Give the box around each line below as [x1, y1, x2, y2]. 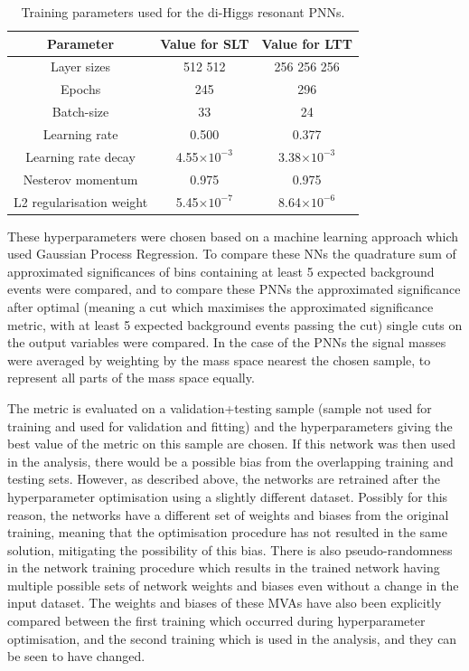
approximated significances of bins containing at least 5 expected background [7, 261, 435, 280]
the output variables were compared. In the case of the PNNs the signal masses [7, 333, 446, 352]
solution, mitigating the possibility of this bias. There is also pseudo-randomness [7, 540, 453, 559]
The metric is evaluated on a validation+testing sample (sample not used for [7, 398, 432, 417]
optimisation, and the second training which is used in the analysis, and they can [7, 628, 457, 647]
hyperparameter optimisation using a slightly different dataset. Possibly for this [7, 487, 448, 506]
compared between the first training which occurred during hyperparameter [7, 611, 426, 630]
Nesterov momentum [23, 169, 138, 188]
